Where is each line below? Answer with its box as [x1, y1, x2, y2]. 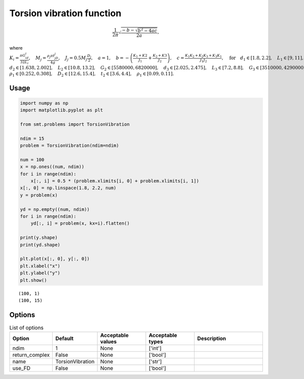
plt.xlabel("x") [20, 263, 61, 269]
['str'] [148, 358, 162, 365]
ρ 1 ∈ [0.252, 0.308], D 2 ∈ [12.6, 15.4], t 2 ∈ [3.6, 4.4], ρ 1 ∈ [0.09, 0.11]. [9, 71, 174, 78]
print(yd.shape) [20, 242, 61, 247]
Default [55, 335, 73, 342]
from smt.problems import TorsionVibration [20, 121, 130, 127]
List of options [9, 324, 44, 331]
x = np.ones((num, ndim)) [20, 164, 85, 170]
